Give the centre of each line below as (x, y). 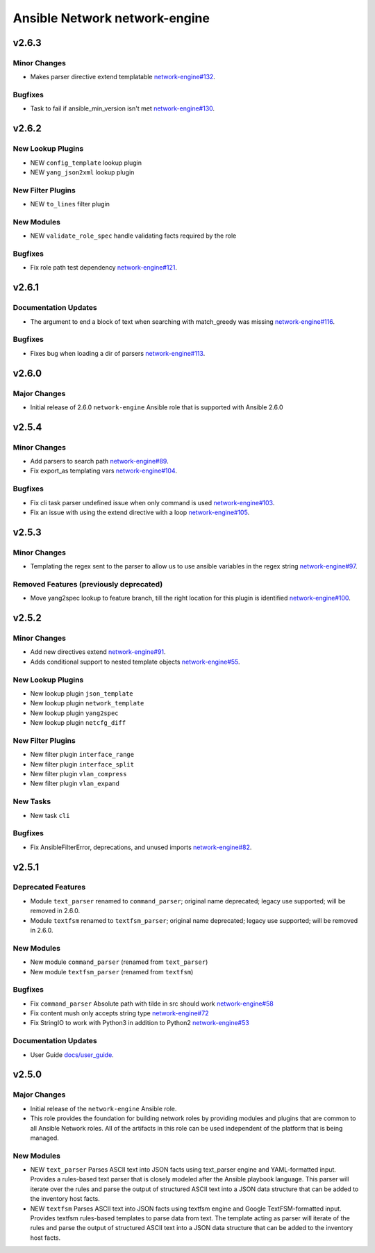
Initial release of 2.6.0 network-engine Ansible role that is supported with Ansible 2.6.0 (157, 407)
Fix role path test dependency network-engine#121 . (103, 268)
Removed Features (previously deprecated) (88, 584)
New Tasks (32, 801)
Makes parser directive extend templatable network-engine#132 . (123, 77)
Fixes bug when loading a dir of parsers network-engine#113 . (118, 353)
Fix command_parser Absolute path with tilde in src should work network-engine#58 (152, 1004)
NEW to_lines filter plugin (70, 204)
